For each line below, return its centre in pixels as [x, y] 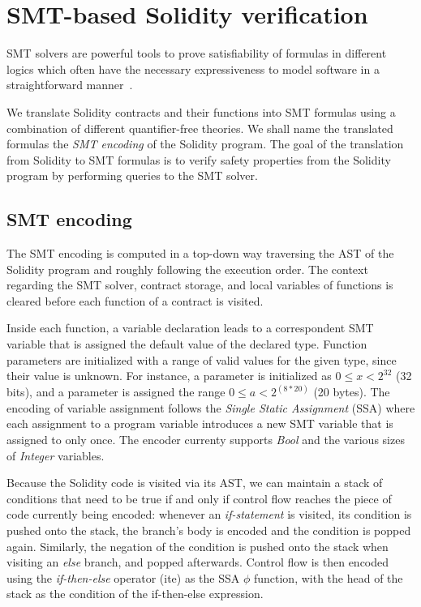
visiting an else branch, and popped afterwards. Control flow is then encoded [198, 562]
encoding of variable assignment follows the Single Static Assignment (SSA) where [211, 407]
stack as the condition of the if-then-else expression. [135, 594]
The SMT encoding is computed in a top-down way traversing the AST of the [200, 253]
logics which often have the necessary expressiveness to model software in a [193, 68]
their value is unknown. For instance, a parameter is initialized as [169, 376]
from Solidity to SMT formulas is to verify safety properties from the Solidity [199, 159]
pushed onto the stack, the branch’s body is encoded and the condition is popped [209, 530]
